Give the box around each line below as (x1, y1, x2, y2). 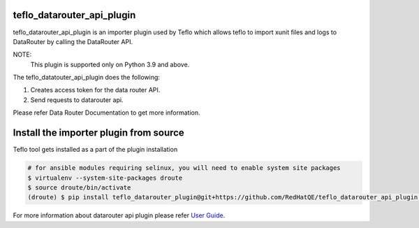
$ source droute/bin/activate (27, 183, 131, 192)
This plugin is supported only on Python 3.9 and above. (30, 60, 190, 69)
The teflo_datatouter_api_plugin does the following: (13, 73, 161, 82)
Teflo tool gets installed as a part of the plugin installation (13, 145, 178, 154)
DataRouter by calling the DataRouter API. (13, 37, 133, 45)
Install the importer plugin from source (13, 127, 184, 139)
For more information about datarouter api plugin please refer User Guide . (13, 211, 226, 220)
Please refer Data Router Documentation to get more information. (13, 108, 200, 117)
